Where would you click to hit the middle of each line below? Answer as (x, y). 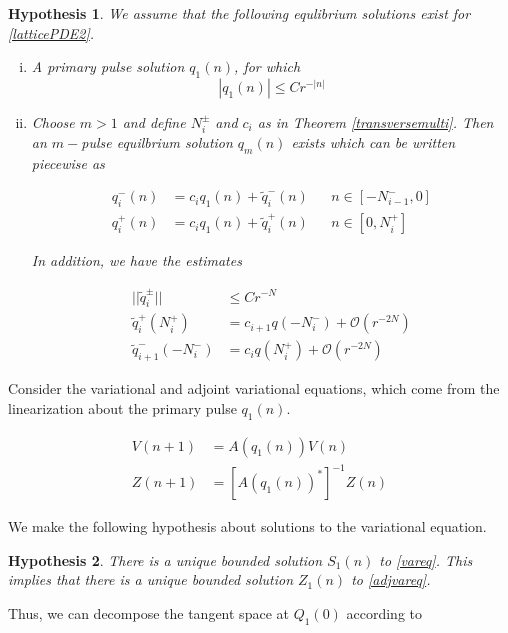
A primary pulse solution (108, 66)
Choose (53, 121)
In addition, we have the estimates (136, 260)
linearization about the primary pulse (122, 407)
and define (154, 121)
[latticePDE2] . (51, 32)
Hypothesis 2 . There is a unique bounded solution (165, 559)
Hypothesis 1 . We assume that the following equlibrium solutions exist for (239, 13)
